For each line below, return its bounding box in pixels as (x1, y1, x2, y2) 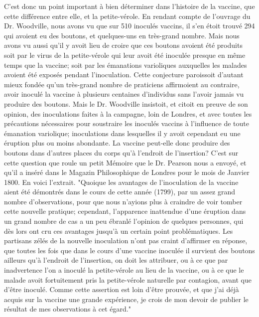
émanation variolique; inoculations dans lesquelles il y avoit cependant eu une (4, 128, 241, 138)
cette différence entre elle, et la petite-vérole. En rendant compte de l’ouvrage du (4, 10, 251, 21)
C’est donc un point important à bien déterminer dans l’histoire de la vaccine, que (4, 1, 255, 11)
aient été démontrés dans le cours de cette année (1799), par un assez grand (4, 186, 236, 197)
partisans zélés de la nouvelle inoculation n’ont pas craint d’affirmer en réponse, (4, 235, 248, 246)
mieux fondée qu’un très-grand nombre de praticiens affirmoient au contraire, (4, 79, 240, 89)
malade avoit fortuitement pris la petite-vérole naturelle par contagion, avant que (4, 274, 252, 285)
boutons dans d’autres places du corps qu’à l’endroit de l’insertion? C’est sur (4, 147, 239, 158)
